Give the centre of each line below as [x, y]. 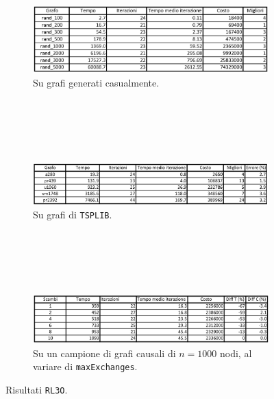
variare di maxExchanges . [85, 366]
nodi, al [236, 353]
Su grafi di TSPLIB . [73, 215]
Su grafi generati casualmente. [96, 83]
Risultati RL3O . [37, 389]
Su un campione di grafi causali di [104, 353]
